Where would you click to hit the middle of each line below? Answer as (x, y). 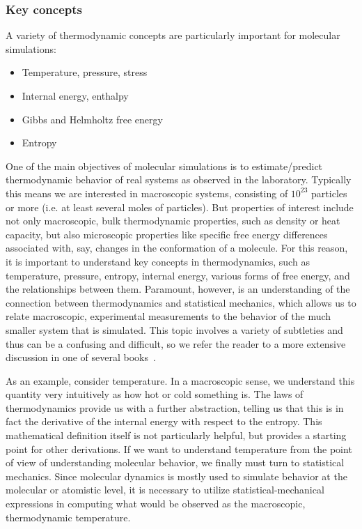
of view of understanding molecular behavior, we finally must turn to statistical (175, 462)
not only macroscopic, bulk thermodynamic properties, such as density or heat (173, 221)
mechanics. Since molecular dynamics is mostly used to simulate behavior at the (176, 476)
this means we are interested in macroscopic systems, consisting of (147, 193)
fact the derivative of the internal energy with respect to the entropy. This (164, 421)
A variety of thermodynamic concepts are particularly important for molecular (173, 35)
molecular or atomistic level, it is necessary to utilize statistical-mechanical (165, 490)
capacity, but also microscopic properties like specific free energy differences (167, 234)
